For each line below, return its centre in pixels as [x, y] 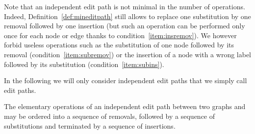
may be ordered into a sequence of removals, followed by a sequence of [110, 116]
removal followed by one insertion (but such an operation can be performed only [125, 26]
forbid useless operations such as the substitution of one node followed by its [119, 45]
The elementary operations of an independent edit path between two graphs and [125, 106]
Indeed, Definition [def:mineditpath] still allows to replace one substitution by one [127, 16]
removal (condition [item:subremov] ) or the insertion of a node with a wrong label [127, 54]
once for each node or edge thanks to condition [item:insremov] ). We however [120, 35]
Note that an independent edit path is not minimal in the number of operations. [125, 6]
